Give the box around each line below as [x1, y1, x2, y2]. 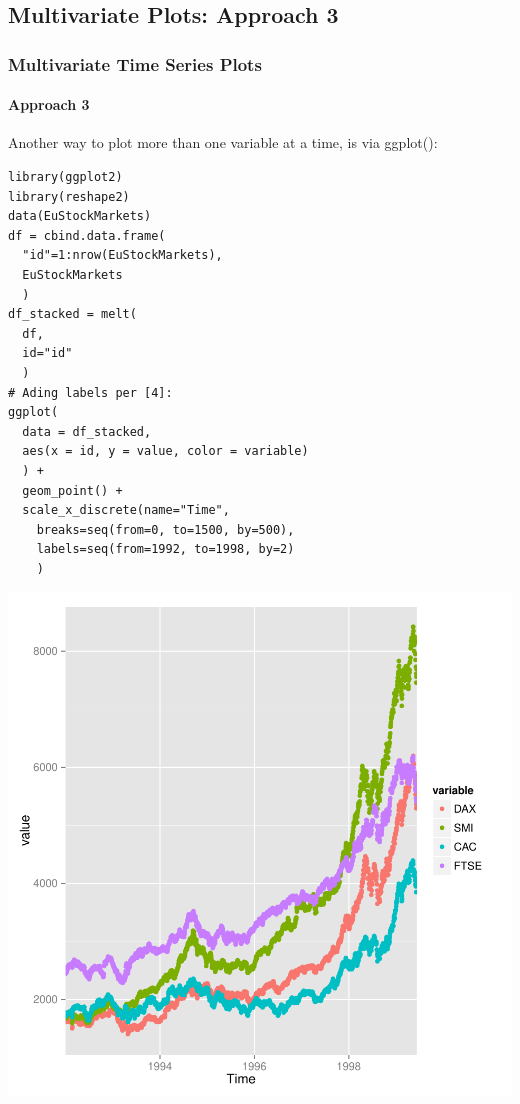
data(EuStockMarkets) [8, 209, 152, 224]
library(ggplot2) [8, 170, 123, 185]
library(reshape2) [8, 189, 130, 204]
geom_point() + [22, 483, 123, 498]
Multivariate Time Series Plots [8, 51, 262, 76]
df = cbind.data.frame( [8, 228, 166, 243]
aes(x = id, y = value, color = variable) [22, 444, 309, 459]
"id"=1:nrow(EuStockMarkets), [22, 248, 223, 263]
